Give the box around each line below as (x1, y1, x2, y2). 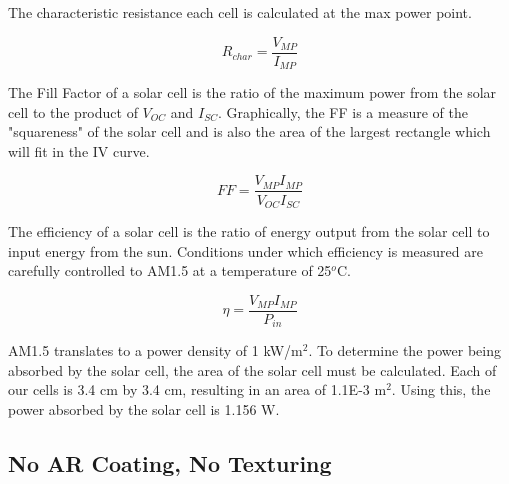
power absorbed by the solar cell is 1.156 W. (8, 399, 280, 420)
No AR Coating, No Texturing (8, 448, 332, 479)
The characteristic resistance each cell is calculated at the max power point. (8, 2, 472, 22)
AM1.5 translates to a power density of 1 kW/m (8, 340, 303, 361)
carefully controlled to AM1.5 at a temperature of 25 (8, 260, 332, 281)
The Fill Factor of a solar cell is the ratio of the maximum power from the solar (8, 82, 497, 103)
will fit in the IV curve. (8, 140, 150, 161)
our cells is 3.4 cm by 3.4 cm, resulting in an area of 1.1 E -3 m (8, 379, 387, 400)
